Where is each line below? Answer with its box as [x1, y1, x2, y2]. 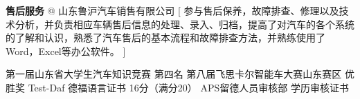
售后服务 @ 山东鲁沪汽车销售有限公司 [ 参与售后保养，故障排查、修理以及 [6, 3, 339, 17]
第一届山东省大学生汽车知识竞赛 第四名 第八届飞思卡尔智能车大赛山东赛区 [6, 67, 342, 81]
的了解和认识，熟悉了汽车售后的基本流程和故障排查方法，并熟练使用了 [6, 30, 325, 45]
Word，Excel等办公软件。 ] [6, 43, 126, 58]
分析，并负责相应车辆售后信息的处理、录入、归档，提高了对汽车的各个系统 [15, 16, 354, 31]
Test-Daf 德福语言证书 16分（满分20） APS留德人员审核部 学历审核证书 [28, 80, 349, 94]
